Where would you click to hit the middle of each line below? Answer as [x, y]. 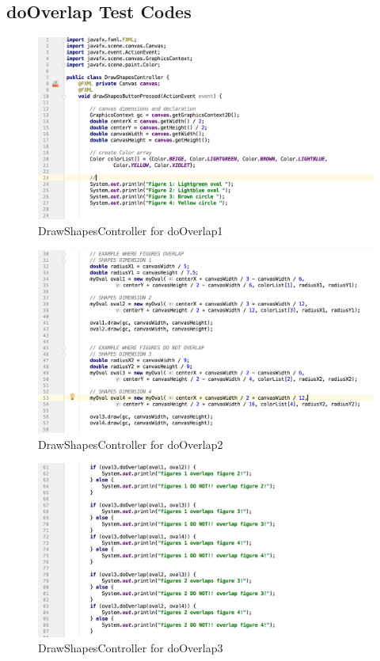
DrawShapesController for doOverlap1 [131, 231]
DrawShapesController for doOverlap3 [131, 648]
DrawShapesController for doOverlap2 [131, 444]
